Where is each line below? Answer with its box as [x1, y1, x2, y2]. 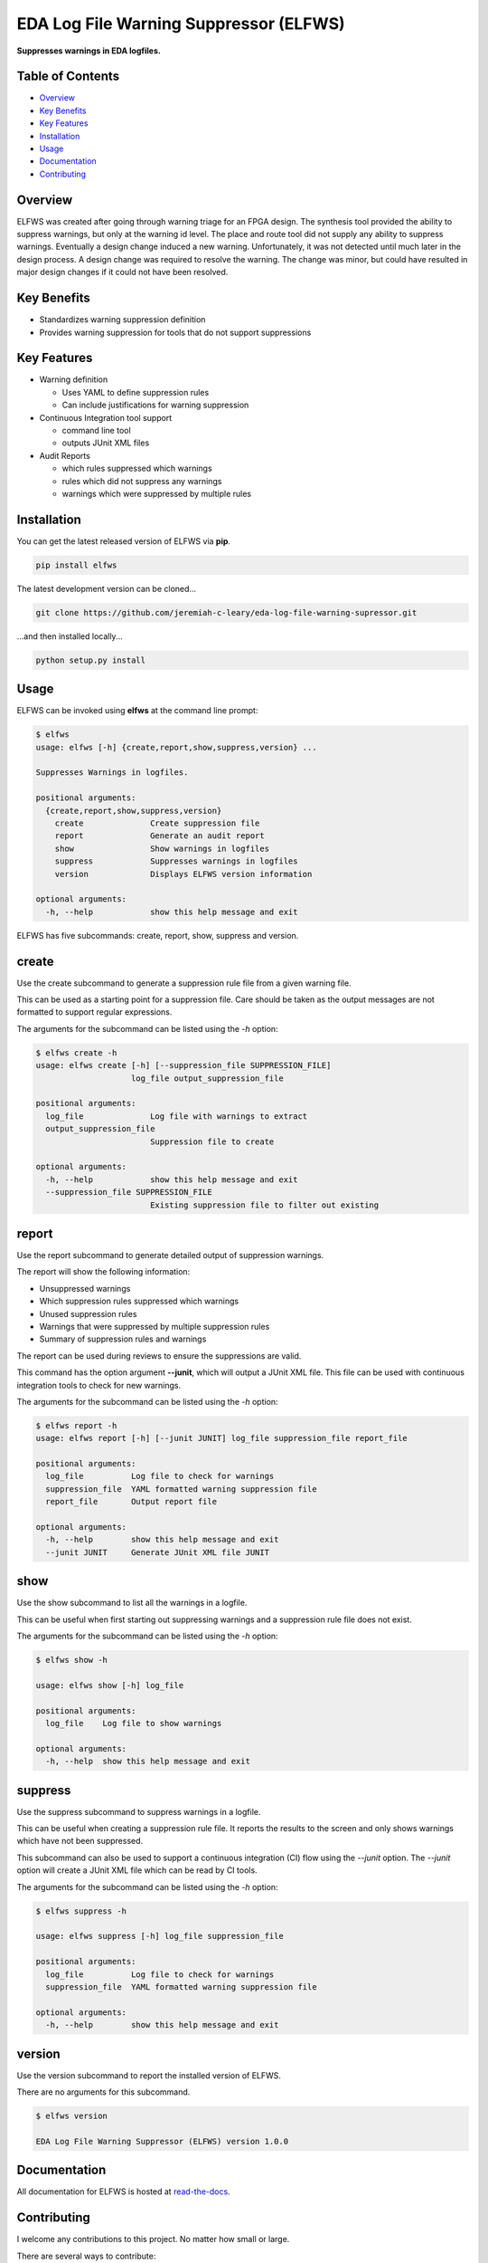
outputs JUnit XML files [61, 437, 150, 448]
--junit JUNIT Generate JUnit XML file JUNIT [45, 1547, 270, 1557]
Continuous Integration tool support [39, 412, 173, 423]
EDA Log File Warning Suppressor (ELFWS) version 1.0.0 [35, 2136, 289, 2146]
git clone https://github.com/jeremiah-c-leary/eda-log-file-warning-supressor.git [35, 607, 418, 617]
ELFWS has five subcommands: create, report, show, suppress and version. [16, 930, 299, 941]
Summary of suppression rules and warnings [39, 1333, 207, 1344]
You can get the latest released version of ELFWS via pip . [16, 535, 230, 547]
